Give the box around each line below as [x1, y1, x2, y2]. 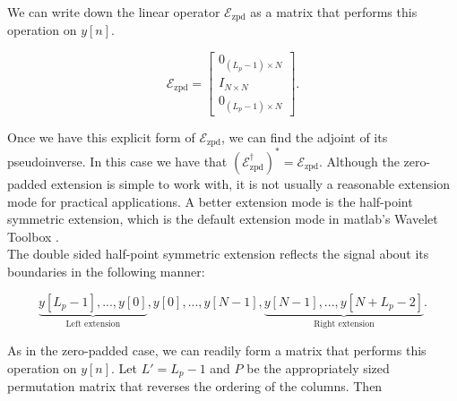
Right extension [314, 320, 375, 329]
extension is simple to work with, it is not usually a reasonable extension [51, 174, 451, 192]
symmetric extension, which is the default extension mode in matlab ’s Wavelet [7, 209, 438, 228]
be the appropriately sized [246, 358, 390, 377]
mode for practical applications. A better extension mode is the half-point [7, 192, 413, 210]
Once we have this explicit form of [7, 127, 195, 146]
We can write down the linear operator [7, 3, 220, 21]
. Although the [319, 151, 400, 170]
